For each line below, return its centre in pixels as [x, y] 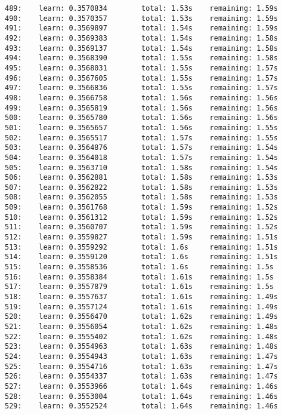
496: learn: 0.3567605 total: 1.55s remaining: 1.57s [142, 78]
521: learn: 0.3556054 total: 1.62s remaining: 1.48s [142, 327]
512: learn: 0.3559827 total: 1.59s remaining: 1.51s [142, 237]
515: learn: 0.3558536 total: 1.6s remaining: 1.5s [140, 267]
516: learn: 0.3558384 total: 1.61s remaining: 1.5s [140, 277]
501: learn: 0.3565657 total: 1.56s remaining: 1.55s [142, 127]
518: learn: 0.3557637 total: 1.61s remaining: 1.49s [142, 297]
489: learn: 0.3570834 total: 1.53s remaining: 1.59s [142, 8]
